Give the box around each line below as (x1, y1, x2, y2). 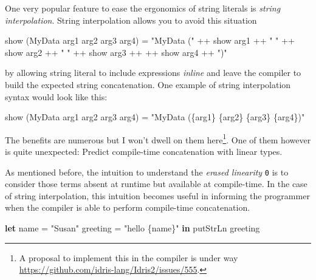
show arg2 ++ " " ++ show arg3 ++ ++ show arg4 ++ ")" (5, 46, 227, 58)
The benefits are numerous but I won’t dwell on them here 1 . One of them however (5, 131, 311, 146)
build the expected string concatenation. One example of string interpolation (5, 78, 291, 90)
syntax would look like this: (5, 90, 108, 103)
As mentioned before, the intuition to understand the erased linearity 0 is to (5, 165, 289, 178)
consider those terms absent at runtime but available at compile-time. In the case (5, 177, 307, 190)
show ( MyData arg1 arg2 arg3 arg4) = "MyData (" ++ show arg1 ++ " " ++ (5, 34, 295, 47)
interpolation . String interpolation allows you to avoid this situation (5, 13, 257, 26)
